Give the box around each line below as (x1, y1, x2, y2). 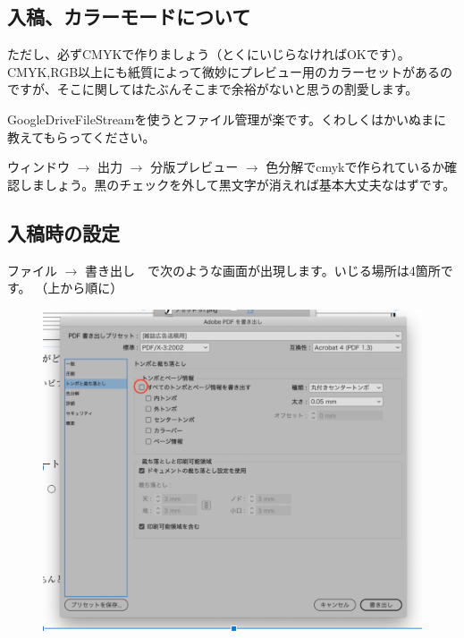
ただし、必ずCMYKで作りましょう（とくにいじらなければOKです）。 (7, 45, 410, 64)
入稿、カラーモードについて (7, 3, 251, 30)
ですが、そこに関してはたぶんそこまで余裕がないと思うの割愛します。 (7, 80, 418, 98)
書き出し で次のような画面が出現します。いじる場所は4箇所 (85, 260, 441, 279)
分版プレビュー (150, 157, 239, 176)
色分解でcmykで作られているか (266, 157, 445, 176)
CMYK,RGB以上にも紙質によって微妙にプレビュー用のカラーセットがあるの (7, 62, 452, 81)
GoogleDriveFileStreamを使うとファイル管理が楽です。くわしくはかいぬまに (7, 109, 447, 128)
